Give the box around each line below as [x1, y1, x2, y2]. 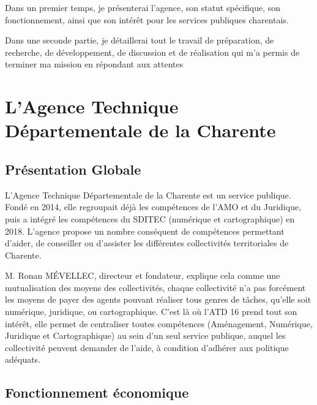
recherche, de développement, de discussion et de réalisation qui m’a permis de [5, 45, 300, 58]
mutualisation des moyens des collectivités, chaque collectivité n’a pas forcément [5, 281, 306, 293]
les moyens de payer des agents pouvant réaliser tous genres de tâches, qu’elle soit [5, 293, 311, 306]
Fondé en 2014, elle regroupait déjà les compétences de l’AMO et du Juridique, [5, 200, 302, 213]
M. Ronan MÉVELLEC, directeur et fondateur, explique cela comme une [5, 269, 280, 282]
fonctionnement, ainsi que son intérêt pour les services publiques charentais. [5, 13, 289, 26]
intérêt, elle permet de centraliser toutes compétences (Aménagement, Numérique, [5, 317, 313, 330]
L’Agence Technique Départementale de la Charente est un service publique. [5, 188, 291, 201]
